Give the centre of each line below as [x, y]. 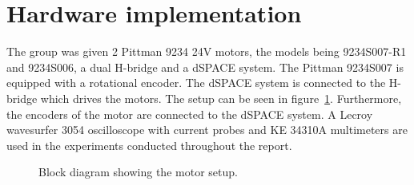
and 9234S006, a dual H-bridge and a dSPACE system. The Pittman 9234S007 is [205, 67]
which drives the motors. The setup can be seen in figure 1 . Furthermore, [221, 98]
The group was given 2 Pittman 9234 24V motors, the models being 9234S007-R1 [207, 51]
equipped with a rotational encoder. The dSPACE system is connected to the [196, 83]
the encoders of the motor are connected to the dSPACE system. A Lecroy [190, 114]
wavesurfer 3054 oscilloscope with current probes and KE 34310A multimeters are [207, 130]
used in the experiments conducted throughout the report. [149, 145]
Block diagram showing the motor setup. [138, 172]
